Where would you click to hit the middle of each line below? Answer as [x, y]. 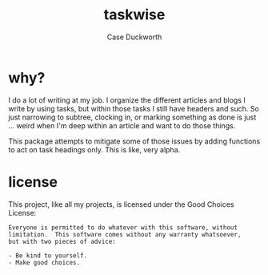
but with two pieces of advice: [62, 241]
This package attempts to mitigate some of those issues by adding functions [134, 141]
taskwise [134, 15]
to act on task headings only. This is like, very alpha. [94, 149]
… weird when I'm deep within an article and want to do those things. [122, 125]
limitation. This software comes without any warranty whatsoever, [125, 234]
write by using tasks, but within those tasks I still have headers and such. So [134, 108]
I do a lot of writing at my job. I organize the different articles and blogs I [127, 100]
